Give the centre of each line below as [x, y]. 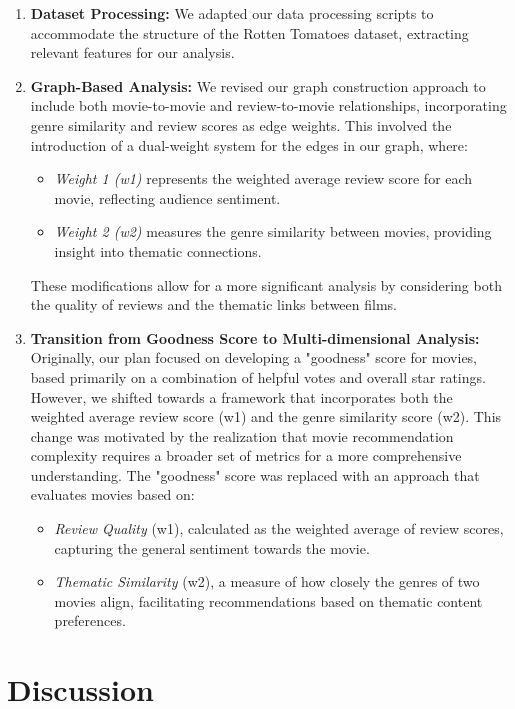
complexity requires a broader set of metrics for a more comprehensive [246, 455]
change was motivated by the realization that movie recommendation [242, 435]
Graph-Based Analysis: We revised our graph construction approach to [258, 85]
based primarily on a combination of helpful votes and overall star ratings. [258, 376]
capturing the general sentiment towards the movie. [212, 547]
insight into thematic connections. [158, 250]
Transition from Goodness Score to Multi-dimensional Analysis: [255, 337]
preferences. [90, 620]
